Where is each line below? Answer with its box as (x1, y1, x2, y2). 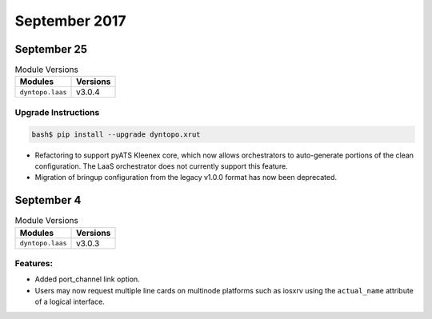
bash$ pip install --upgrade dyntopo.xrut (31, 130, 201, 139)
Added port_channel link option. (34, 274, 140, 284)
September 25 (14, 42, 88, 56)
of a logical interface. (34, 297, 106, 307)
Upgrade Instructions (14, 106, 100, 118)
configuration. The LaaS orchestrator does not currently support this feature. (34, 161, 288, 171)
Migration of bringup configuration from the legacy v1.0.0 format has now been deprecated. (34, 173, 338, 182)
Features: (14, 258, 54, 269)
